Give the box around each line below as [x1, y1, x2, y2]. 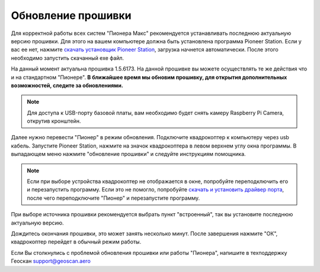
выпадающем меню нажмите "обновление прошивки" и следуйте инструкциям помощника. [11, 151, 246, 158]
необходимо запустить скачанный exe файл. [11, 54, 124, 62]
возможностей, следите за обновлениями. [11, 82, 124, 89]
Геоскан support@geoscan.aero [11, 258, 91, 265]
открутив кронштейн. [27, 117, 81, 124]
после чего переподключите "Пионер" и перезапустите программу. [27, 194, 200, 201]
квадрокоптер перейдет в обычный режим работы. [11, 238, 142, 245]
